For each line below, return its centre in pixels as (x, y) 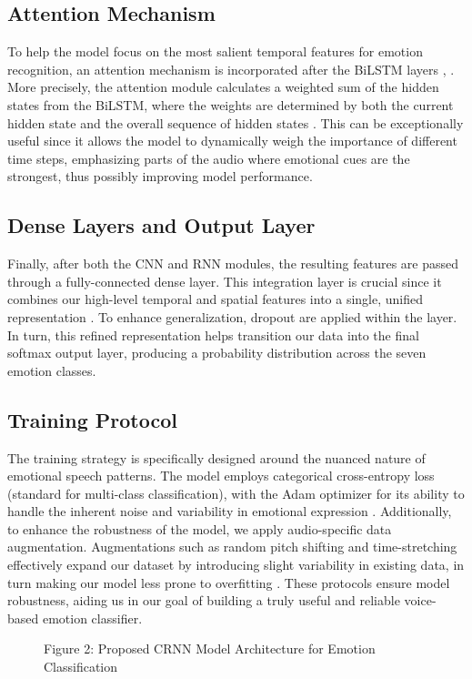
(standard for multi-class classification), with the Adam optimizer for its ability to (236, 493)
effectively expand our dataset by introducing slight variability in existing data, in (236, 565)
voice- (420, 600)
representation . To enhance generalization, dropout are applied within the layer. (232, 316)
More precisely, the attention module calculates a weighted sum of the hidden (223, 87)
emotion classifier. (92, 618)
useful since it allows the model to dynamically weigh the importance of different (232, 141)
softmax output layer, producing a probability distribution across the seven (217, 353)
